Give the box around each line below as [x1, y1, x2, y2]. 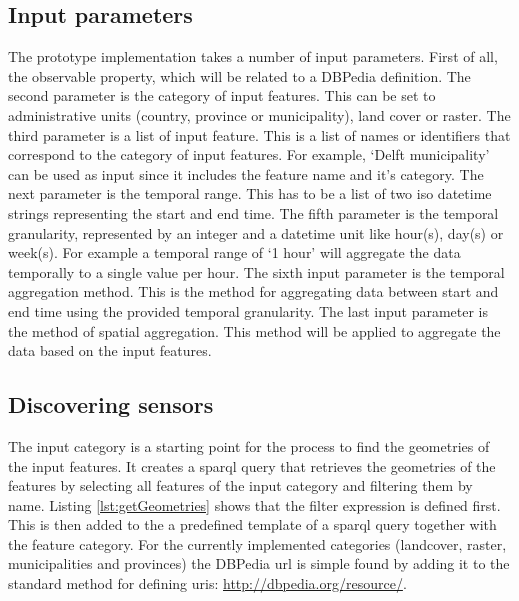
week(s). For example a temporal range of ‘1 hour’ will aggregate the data [8, 242, 461, 263]
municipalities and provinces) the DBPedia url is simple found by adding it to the [8, 553, 510, 574]
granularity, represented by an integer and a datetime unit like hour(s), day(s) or [8, 222, 504, 243]
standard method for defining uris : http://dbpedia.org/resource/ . [8, 573, 407, 594]
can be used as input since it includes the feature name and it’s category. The [8, 163, 484, 184]
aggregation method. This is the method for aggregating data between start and [8, 281, 499, 302]
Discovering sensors [8, 389, 214, 420]
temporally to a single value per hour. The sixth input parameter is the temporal [8, 261, 505, 282]
